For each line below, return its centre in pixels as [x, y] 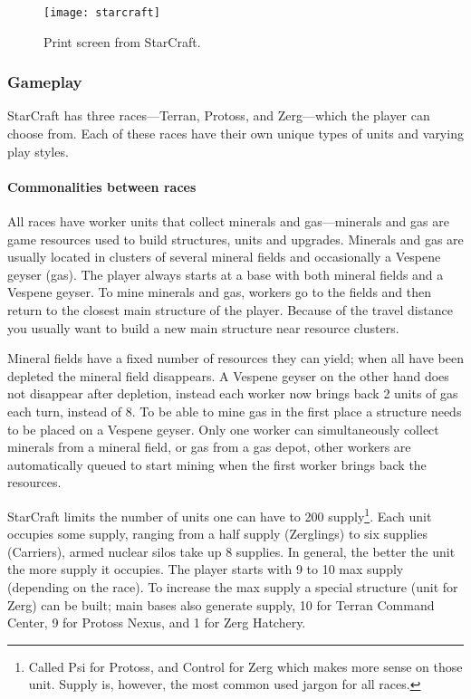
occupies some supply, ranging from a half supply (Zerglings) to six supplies [217, 534]
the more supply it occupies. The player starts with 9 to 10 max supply [206, 569]
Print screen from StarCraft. [122, 41]
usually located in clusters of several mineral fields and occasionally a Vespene [224, 257]
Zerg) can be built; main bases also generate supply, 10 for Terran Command [221, 604]
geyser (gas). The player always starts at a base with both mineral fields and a [226, 274]
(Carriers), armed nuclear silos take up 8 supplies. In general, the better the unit [231, 551]
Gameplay [45, 82]
